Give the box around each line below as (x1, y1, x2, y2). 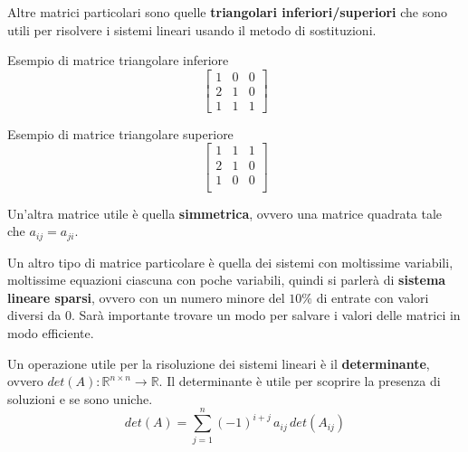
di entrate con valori (316, 287, 429, 306)
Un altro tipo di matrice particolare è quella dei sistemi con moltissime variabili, (7, 252, 454, 271)
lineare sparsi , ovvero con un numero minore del (7, 287, 285, 306)
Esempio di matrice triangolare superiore (7, 124, 234, 143)
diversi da (7, 306, 62, 325)
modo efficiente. (7, 324, 94, 343)
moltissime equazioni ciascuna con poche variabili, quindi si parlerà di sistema (7, 270, 446, 289)
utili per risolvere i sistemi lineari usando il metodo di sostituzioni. (7, 20, 377, 39)
